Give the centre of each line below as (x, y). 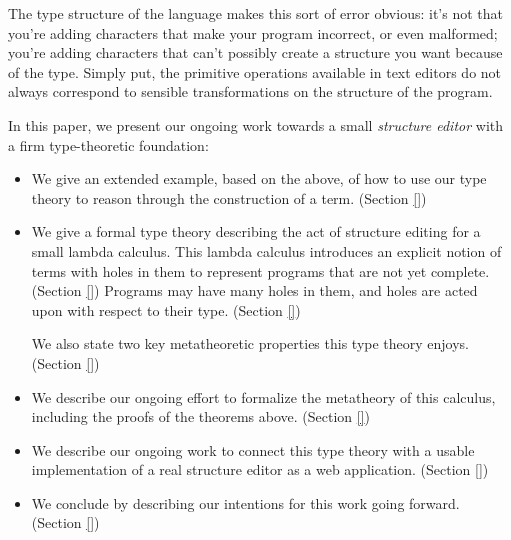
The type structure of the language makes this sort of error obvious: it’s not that (255, 13)
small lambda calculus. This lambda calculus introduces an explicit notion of (266, 250)
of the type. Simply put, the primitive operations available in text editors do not (255, 71)
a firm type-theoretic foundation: (108, 144)
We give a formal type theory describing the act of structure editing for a (256, 231)
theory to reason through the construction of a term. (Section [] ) (229, 197)
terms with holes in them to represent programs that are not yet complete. (260, 270)
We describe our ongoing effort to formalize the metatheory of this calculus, (263, 396)
